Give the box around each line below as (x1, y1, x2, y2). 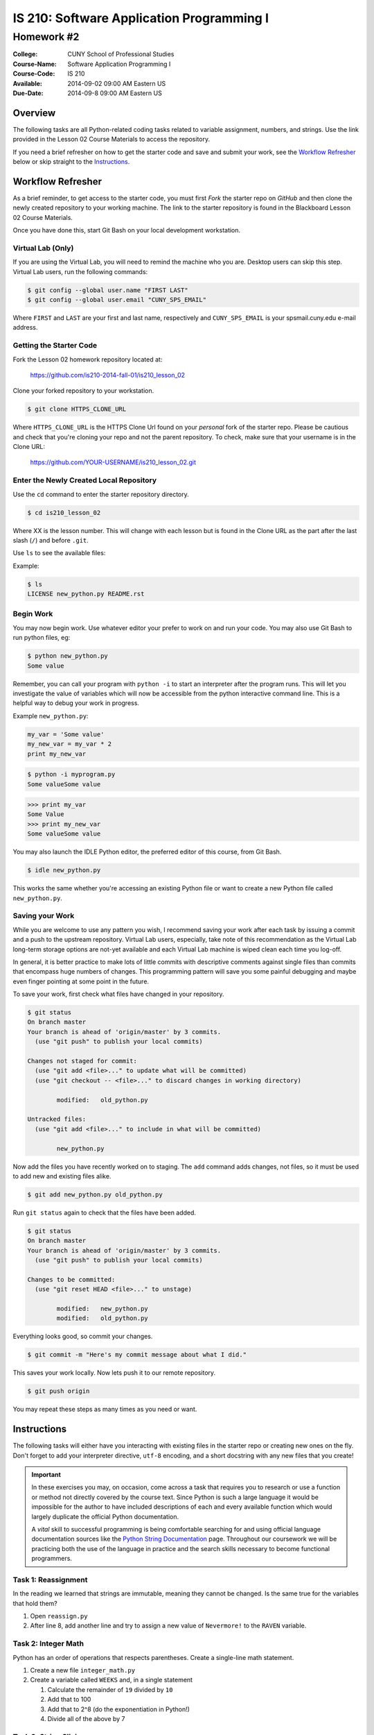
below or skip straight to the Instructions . (12, 158, 130, 166)
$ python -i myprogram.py (27, 770, 116, 779)
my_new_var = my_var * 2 (27, 740, 112, 748)
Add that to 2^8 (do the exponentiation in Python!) (47, 1704, 190, 1713)
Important (31, 1470, 62, 1478)
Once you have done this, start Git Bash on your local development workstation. (12, 226, 241, 235)
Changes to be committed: (27, 1276, 116, 1283)
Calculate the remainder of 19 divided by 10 (47, 1685, 173, 1693)
